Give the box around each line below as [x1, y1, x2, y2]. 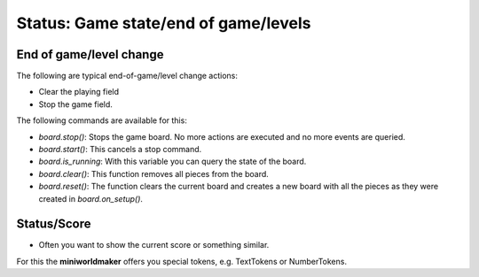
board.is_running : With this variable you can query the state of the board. [38, 156, 307, 167]
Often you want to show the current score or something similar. [38, 240, 270, 250]
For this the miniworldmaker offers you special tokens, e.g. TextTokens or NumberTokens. [16, 256, 348, 266]
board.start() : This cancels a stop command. [38, 144, 202, 155]
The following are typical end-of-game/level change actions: [16, 71, 239, 81]
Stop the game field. [38, 98, 113, 110]
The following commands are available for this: [16, 115, 188, 126]
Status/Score [16, 217, 91, 232]
